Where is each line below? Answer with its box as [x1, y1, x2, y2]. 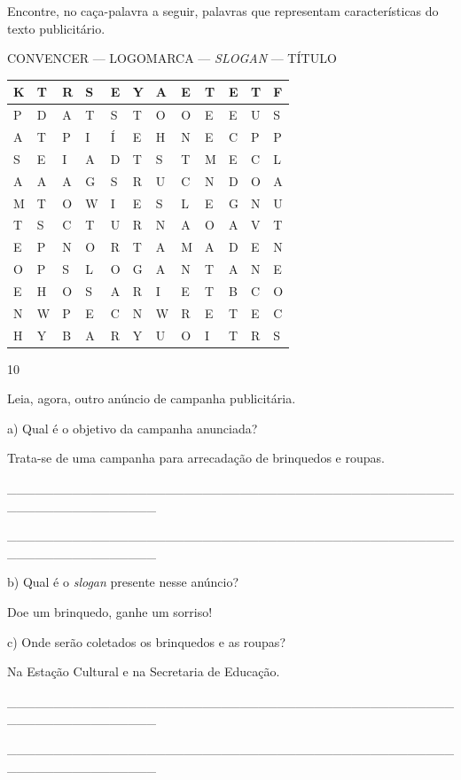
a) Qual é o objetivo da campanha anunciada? [7, 418, 258, 437]
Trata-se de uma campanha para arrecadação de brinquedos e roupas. [7, 448, 385, 467]
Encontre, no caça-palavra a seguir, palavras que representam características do [7, 2, 439, 19]
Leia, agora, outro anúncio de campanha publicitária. [7, 389, 296, 408]
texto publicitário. [7, 19, 105, 37]
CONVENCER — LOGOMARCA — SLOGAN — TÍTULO [7, 49, 337, 67]
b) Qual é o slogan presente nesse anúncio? [7, 573, 239, 591]
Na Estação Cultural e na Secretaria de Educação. [7, 662, 280, 681]
